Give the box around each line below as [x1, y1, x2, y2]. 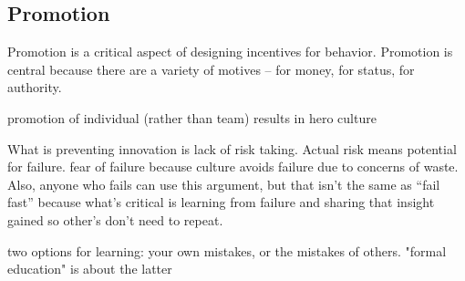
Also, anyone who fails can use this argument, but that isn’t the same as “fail [7, 174, 440, 193]
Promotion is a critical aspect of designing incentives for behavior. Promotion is [7, 42, 453, 61]
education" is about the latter [7, 259, 172, 278]
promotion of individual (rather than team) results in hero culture [7, 108, 377, 127]
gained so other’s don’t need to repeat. [7, 210, 223, 229]
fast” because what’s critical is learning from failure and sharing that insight [7, 193, 435, 212]
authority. [7, 78, 62, 97]
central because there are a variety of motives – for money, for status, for [7, 59, 415, 78]
